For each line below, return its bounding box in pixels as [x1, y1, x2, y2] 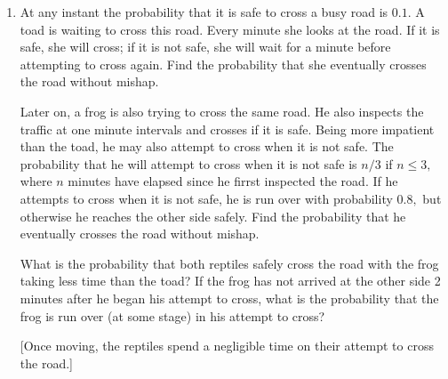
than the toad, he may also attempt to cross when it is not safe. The [20, 137, 394, 156]
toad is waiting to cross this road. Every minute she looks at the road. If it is [20, 20, 440, 38]
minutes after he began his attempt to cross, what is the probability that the [20, 288, 439, 307]
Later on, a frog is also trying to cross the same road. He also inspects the [20, 101, 424, 120]
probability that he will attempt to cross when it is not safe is [20, 154, 357, 173]
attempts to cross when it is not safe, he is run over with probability [20, 189, 393, 207]
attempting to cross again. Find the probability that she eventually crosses [20, 54, 427, 73]
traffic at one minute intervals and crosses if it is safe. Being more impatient [20, 119, 435, 138]
